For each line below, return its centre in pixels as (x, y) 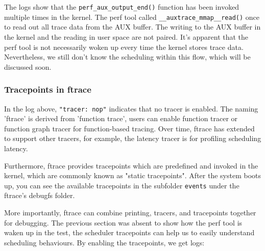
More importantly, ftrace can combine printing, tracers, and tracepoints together (130, 212)
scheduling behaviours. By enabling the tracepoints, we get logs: (104, 242)
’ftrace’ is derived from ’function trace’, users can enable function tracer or (121, 118)
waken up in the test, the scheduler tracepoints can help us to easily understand (129, 232)
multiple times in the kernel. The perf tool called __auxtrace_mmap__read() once (132, 17)
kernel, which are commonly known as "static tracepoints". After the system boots (132, 175)
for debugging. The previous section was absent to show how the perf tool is (123, 222)
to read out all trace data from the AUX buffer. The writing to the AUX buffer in (132, 27)
